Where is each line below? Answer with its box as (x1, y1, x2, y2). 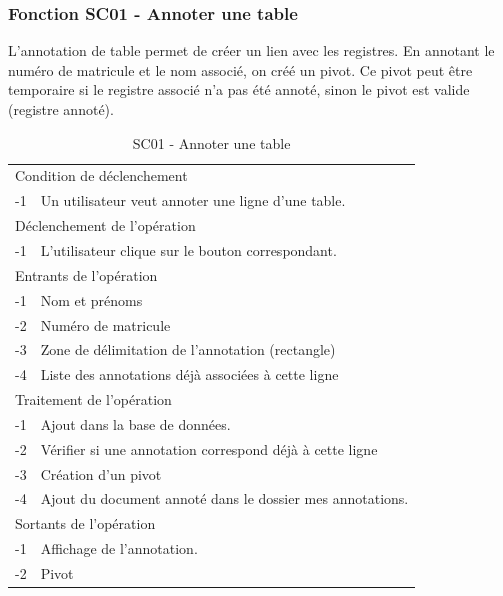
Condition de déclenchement (15, 165, 188, 186)
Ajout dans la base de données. (40, 413, 231, 434)
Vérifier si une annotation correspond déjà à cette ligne (40, 438, 378, 459)
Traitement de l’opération (15, 389, 172, 410)
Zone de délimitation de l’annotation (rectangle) (40, 339, 336, 360)
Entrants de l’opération (15, 264, 158, 285)
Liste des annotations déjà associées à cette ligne (40, 364, 339, 385)
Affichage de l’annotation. (40, 538, 198, 559)
